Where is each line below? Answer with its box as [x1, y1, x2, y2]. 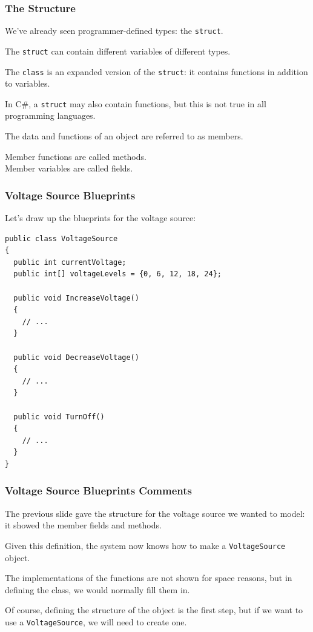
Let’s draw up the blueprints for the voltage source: [5, 211, 196, 224]
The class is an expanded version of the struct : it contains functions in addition [5, 65, 308, 78]
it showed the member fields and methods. [5, 519, 162, 531]
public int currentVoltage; [13, 258, 127, 267]
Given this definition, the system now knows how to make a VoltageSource [5, 539, 286, 551]
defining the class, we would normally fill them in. [5, 583, 190, 596]
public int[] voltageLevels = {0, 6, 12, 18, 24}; [13, 270, 222, 279]
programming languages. [5, 109, 96, 122]
